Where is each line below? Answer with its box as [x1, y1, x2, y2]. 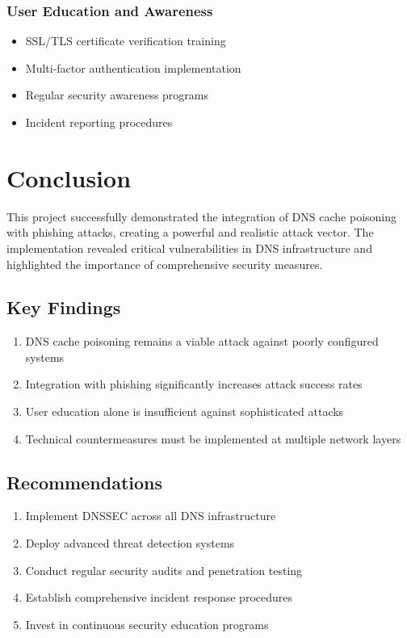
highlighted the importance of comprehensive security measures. [6, 255, 323, 272]
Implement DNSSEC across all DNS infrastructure [25, 507, 276, 524]
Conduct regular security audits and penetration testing [25, 561, 303, 578]
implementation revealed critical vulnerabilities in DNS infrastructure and [6, 239, 372, 256]
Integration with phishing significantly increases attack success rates [25, 376, 363, 392]
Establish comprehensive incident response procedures [25, 589, 292, 606]
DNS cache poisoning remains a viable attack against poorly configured [25, 333, 379, 350]
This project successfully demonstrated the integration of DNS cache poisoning [6, 208, 397, 225]
